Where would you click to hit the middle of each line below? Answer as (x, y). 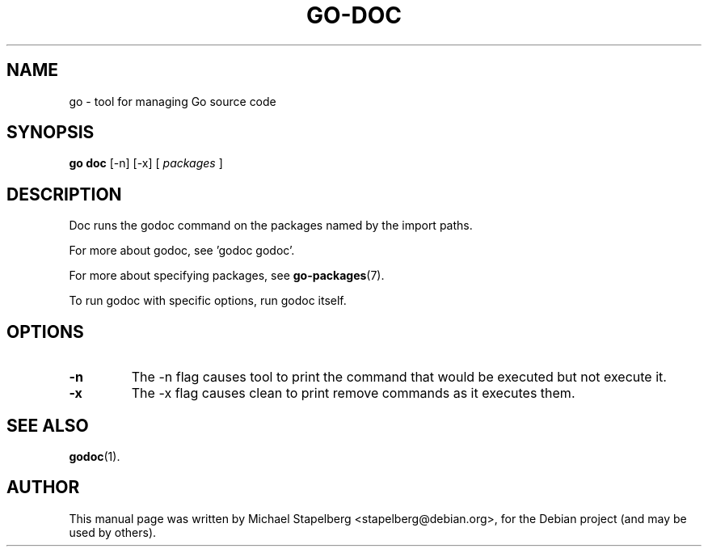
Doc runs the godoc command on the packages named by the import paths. (271, 226)
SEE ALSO (48, 425)
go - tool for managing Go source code (173, 101)
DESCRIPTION (64, 194)
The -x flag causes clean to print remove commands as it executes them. (353, 393)
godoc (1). (95, 456)
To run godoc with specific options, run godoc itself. (208, 301)
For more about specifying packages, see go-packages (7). (227, 276)
